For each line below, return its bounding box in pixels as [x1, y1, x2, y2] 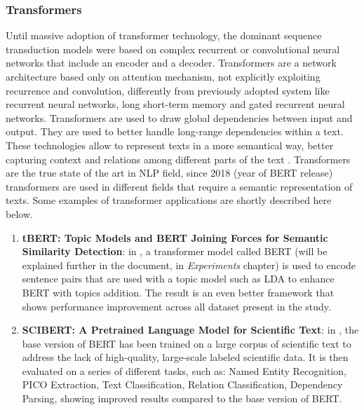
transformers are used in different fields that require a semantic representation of [6, 179, 353, 193]
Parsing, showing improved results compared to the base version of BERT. [22, 391, 342, 406]
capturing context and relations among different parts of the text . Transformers [6, 151, 351, 166]
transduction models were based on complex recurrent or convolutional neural [6, 41, 340, 56]
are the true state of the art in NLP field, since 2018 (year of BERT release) [6, 165, 333, 180]
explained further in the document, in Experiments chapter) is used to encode [22, 257, 356, 272]
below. [6, 206, 33, 221]
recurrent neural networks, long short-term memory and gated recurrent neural [6, 97, 345, 111]
